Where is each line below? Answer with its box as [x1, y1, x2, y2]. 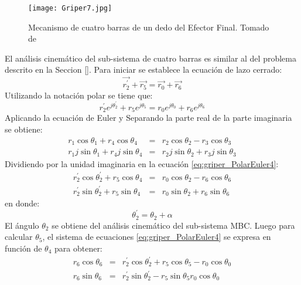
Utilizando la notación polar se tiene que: [5, 89, 153, 101]
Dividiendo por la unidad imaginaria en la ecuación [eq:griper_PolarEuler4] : [5, 157, 279, 169]
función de [5, 242, 42, 254]
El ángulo [5, 219, 39, 231]
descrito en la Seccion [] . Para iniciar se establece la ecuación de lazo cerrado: [5, 63, 282, 76]
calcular [5, 230, 33, 243]
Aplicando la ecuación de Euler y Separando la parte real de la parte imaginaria [5, 111, 292, 124]
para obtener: [54, 242, 102, 254]
